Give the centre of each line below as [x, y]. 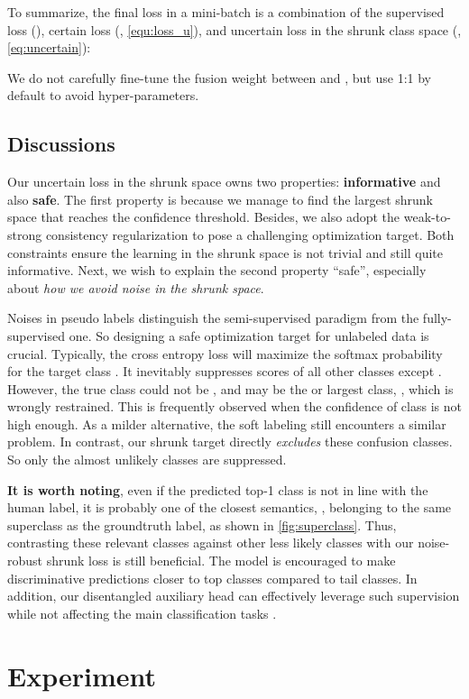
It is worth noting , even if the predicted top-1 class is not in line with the [218, 489]
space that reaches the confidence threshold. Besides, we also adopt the [204, 217]
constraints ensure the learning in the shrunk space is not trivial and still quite [225, 252]
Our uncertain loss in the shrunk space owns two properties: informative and [224, 182]
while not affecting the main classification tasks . [142, 613]
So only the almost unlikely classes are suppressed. [147, 460]
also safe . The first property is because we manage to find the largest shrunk [221, 199]
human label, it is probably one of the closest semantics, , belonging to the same [230, 507]
